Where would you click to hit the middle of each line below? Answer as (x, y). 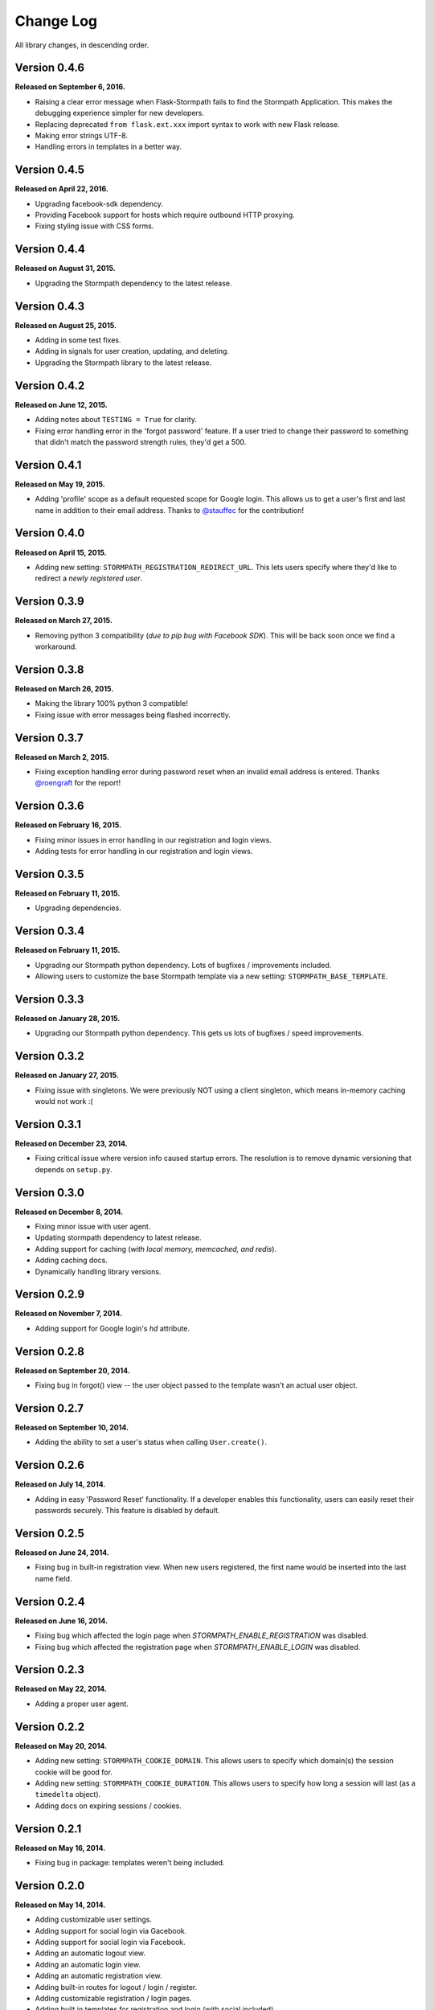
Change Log (56, 21)
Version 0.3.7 (49, 738)
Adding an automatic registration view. (98, 1976)
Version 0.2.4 (50, 1601)
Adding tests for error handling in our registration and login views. (144, 851)
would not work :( (64, 1101)
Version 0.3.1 (48, 1124)
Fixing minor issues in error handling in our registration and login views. (154, 839)
